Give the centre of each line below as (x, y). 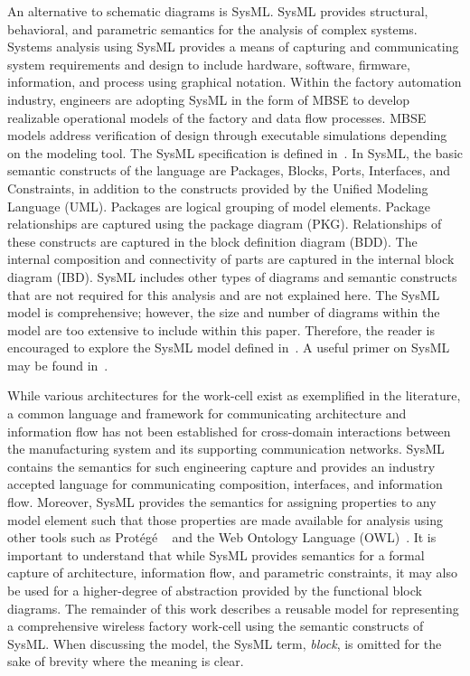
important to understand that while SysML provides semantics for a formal (216, 554)
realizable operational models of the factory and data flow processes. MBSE (217, 117)
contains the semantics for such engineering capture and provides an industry (221, 466)
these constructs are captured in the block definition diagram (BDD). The (212, 241)
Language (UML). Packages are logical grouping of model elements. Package (219, 206)
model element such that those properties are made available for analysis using (226, 519)
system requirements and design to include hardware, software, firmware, (209, 64)
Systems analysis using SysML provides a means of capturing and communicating (233, 47)
